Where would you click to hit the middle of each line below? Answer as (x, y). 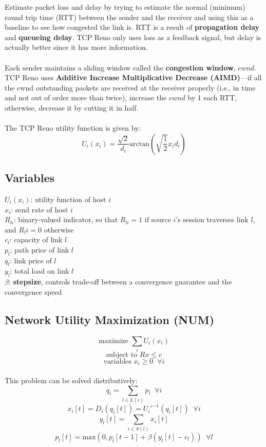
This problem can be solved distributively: (71, 380)
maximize (114, 341)
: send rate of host (40, 209)
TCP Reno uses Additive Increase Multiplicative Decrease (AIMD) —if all (133, 77)
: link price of (31, 260)
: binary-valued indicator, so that (66, 219)
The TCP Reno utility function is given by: (73, 128)
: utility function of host (68, 199)
